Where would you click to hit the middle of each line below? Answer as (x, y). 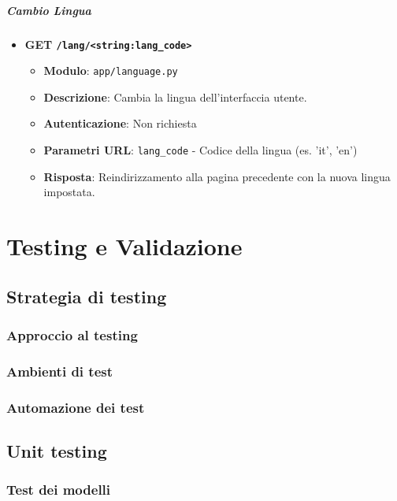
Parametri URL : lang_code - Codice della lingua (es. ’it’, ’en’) (200, 150)
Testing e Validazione (124, 246)
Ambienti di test (59, 371)
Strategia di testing (87, 296)
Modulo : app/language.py (111, 71)
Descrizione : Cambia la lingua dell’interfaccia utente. (175, 96)
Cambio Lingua (49, 10)
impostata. (69, 192)
